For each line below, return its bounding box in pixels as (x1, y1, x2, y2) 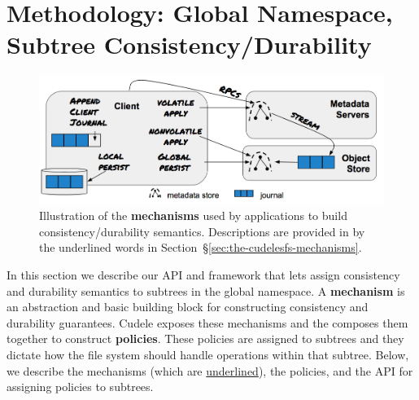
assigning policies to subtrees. (7, 378, 154, 395)
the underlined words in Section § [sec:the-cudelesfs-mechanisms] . (39, 239, 362, 256)
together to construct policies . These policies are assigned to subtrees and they (7, 330, 404, 347)
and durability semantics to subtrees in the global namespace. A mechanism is (7, 282, 405, 299)
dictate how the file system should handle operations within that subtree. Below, (7, 346, 409, 363)
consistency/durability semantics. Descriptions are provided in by (39, 222, 365, 240)
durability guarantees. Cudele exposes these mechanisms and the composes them (7, 314, 408, 331)
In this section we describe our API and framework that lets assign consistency (7, 266, 400, 284)
